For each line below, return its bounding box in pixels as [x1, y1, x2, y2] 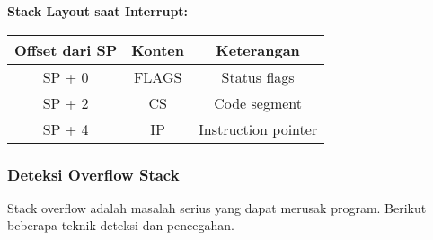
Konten [131, 39, 184, 60]
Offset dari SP [14, 39, 118, 60]
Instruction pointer [198, 118, 318, 139]
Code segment [214, 92, 302, 113]
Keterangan [216, 39, 300, 60]
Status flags [221, 66, 295, 87]
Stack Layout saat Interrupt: [7, 2, 189, 20]
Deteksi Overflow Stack [7, 163, 180, 185]
